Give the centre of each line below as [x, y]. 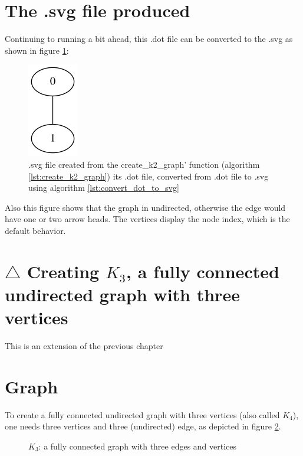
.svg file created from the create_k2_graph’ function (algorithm [144, 164]
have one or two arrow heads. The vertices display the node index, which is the [147, 219]
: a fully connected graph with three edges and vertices [138, 446]
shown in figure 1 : [37, 50]
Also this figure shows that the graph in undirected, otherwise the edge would [145, 207]
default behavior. [35, 230]
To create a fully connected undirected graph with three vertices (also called [142, 414]
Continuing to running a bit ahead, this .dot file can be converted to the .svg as [149, 39]
